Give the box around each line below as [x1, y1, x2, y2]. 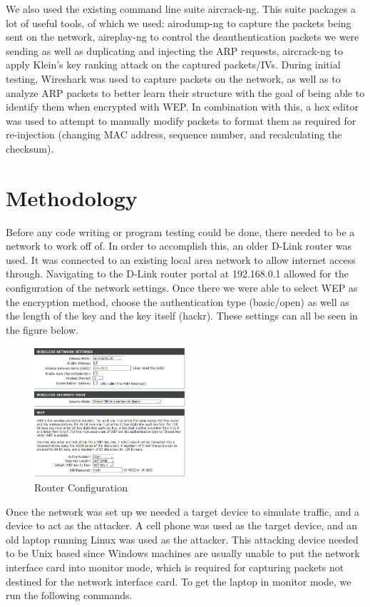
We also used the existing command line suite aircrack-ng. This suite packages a [6, 1, 356, 16]
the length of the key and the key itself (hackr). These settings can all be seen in [6, 308, 358, 323]
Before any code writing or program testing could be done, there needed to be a [6, 224, 355, 239]
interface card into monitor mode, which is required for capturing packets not [6, 560, 344, 575]
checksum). [6, 141, 54, 155]
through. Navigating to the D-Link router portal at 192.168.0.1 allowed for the [6, 266, 349, 281]
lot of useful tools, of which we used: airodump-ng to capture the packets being [6, 15, 351, 30]
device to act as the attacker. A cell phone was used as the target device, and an [6, 518, 358, 533]
